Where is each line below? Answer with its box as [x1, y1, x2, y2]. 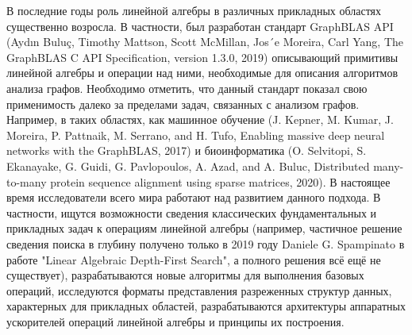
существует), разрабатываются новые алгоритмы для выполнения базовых [6, 267, 364, 283]
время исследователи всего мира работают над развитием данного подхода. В [6, 189, 381, 206]
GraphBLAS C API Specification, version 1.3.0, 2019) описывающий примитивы [6, 48, 399, 65]
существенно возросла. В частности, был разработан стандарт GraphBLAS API [6, 17, 394, 34]
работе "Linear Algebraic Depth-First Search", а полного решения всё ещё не [6, 251, 381, 268]
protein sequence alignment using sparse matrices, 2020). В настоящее [50, 173, 391, 190]
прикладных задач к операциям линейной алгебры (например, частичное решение [6, 220, 402, 237]
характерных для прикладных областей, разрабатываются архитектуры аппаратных [6, 298, 406, 314]
